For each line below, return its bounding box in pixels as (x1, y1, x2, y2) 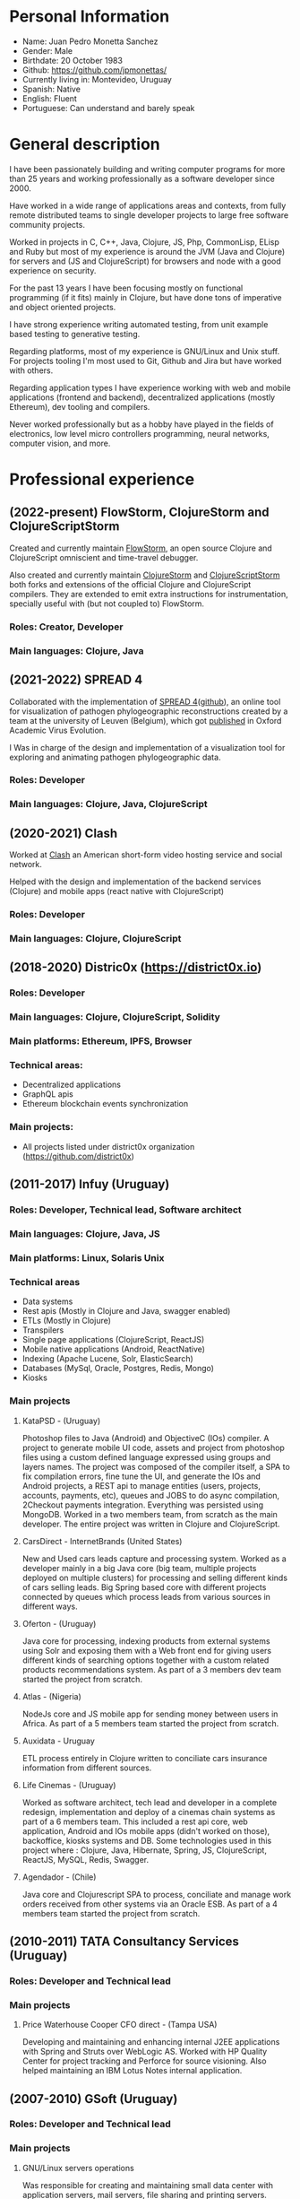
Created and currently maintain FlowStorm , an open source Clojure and (9, 543, 273, 553)
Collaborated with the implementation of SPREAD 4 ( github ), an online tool (9, 696, 281, 707)
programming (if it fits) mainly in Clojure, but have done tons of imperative (9, 291, 282, 302)
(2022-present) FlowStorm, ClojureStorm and (9, 505, 270, 520)
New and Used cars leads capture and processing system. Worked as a (21, 1553, 287, 1564)
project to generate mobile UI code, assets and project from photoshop (21, 1442, 285, 1453)
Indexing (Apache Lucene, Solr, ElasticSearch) (21, 1353, 194, 1364)
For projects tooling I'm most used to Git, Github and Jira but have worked (9, 355, 282, 366)
